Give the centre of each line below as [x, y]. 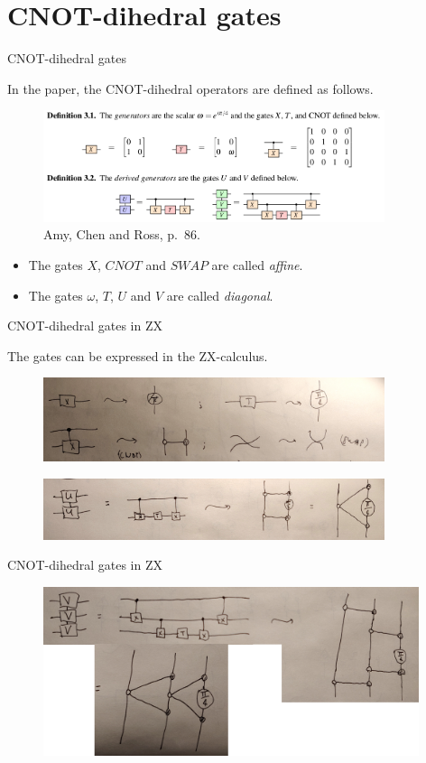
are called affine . [257, 265]
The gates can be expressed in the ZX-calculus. [138, 355]
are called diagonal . [220, 295]
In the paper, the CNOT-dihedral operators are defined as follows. [190, 88]
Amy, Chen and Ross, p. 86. [122, 234]
